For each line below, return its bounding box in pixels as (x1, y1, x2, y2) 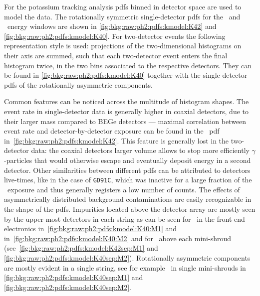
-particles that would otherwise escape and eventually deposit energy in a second (4, 154, 251, 165)
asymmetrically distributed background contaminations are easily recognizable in (4, 194, 252, 204)
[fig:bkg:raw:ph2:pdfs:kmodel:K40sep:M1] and (4, 272, 143, 283)
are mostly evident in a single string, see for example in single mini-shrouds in (4, 262, 246, 273)
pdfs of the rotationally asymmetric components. (4, 79, 153, 90)
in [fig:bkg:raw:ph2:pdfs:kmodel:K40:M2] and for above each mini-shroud (4, 233, 232, 243)
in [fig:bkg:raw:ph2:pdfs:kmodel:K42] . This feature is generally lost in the (4, 135, 229, 146)
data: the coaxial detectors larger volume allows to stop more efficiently (31, 145, 250, 155)
